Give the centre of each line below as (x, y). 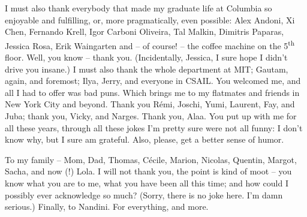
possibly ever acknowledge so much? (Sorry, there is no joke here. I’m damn (144, 195)
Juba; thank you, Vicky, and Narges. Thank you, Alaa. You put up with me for (151, 116)
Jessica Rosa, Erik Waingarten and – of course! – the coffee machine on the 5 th (150, 44)
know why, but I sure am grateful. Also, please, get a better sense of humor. (145, 139)
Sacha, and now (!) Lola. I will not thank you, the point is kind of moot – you (148, 171)
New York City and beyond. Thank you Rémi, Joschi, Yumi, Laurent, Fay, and (150, 104)
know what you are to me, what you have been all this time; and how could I (147, 183)
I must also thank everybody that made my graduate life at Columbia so (139, 8)
